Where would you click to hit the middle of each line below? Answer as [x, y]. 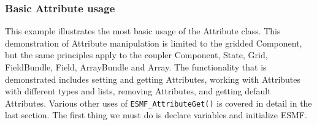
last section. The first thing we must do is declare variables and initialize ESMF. [156, 115]
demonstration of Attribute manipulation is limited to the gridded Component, [154, 43]
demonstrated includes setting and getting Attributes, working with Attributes [153, 79]
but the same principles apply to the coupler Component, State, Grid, [136, 55]
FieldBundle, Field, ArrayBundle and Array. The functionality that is [136, 67]
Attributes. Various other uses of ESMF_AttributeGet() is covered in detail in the [158, 103]
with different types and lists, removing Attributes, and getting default [138, 91]
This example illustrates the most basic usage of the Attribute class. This [143, 31]
